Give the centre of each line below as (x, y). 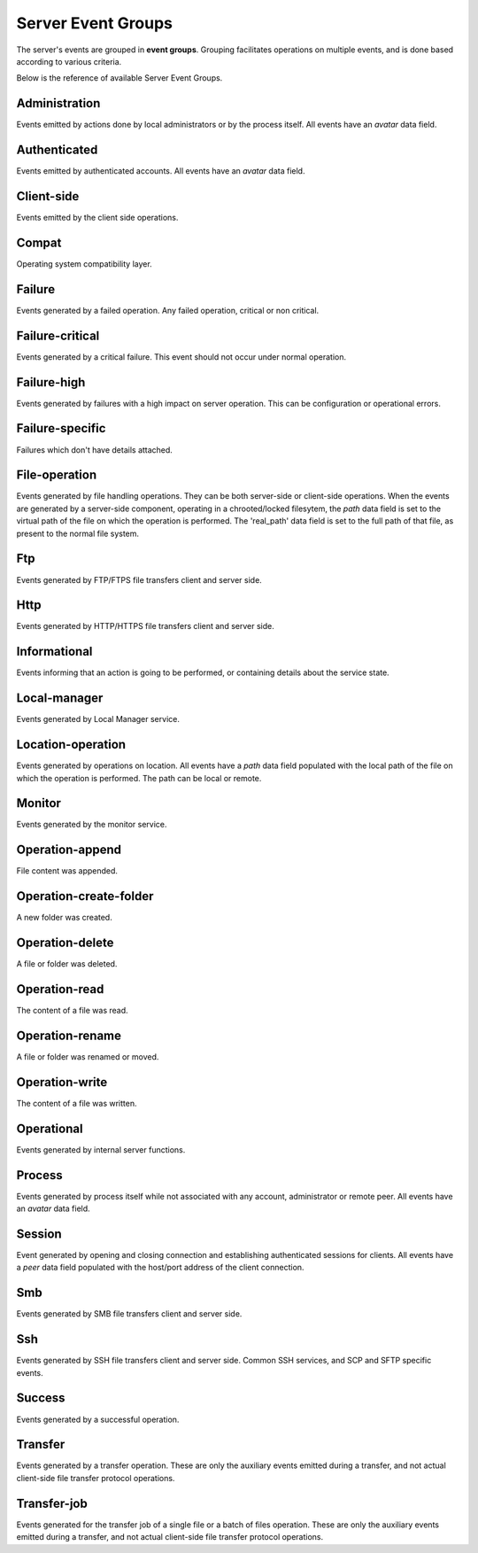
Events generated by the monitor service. (92, 825)
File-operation (57, 475)
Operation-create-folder (85, 896)
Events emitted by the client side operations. (97, 218)
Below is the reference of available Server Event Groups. (119, 78)
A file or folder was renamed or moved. (88, 1057)
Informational (54, 652)
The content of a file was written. (77, 1103)
